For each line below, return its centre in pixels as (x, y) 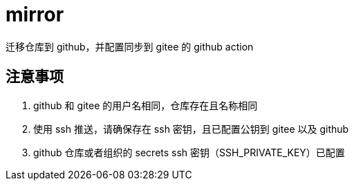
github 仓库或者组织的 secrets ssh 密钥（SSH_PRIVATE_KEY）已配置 (189, 152)
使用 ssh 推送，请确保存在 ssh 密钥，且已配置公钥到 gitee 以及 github (191, 129)
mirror (35, 15)
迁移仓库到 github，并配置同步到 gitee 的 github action (130, 46)
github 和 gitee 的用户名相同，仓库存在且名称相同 (146, 105)
